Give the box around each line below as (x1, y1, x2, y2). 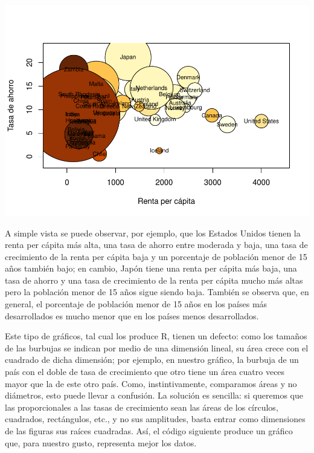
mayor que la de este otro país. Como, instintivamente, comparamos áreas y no (5, 377, 297, 389)
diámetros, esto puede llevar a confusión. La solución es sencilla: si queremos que (5, 389, 303, 402)
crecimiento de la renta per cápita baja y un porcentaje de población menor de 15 (5, 250, 307, 262)
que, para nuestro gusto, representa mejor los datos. (5, 436, 197, 449)
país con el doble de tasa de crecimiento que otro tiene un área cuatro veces (5, 365, 285, 378)
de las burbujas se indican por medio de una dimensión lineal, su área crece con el (5, 341, 309, 354)
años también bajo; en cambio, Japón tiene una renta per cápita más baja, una (5, 262, 297, 275)
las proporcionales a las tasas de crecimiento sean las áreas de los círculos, (5, 400, 278, 413)
